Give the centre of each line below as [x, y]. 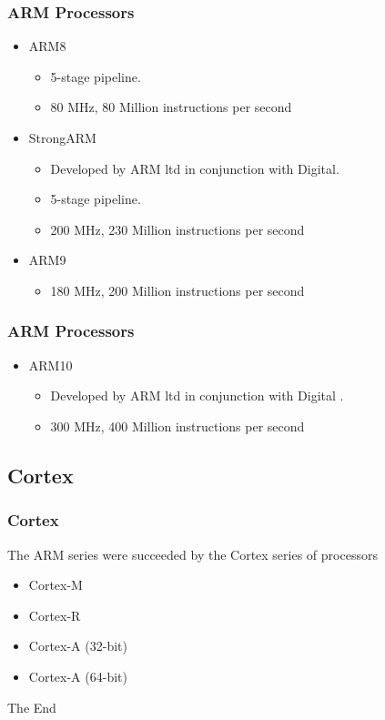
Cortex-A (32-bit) [78, 646]
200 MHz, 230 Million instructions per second [177, 229]
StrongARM [62, 137]
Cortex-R [55, 615]
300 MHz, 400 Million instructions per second [177, 426]
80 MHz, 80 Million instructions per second [171, 107]
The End [32, 707]
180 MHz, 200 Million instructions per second [177, 290]
